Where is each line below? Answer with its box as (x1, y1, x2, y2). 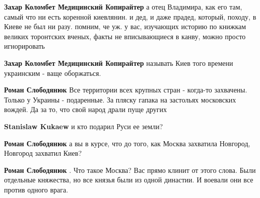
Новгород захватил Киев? (4, 148, 82, 158)
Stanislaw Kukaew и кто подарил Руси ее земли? (4, 121, 163, 131)
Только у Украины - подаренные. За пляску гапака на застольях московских (4, 94, 236, 105)
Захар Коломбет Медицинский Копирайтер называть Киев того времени (4, 57, 233, 68)
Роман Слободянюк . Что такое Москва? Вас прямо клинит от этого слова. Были (4, 164, 256, 175)
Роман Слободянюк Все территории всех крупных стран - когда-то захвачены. (4, 84, 247, 95)
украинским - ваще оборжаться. (4, 67, 101, 78)
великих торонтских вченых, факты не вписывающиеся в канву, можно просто (4, 31, 246, 41)
